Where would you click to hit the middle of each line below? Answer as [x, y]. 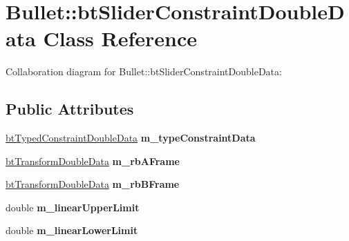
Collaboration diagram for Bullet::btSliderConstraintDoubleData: [144, 71]
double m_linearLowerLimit [72, 230]
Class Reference [120, 38]
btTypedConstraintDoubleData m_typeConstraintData [131, 138]
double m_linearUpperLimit [73, 207]
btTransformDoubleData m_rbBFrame [93, 184]
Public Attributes [70, 109]
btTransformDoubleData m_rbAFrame [93, 161]
